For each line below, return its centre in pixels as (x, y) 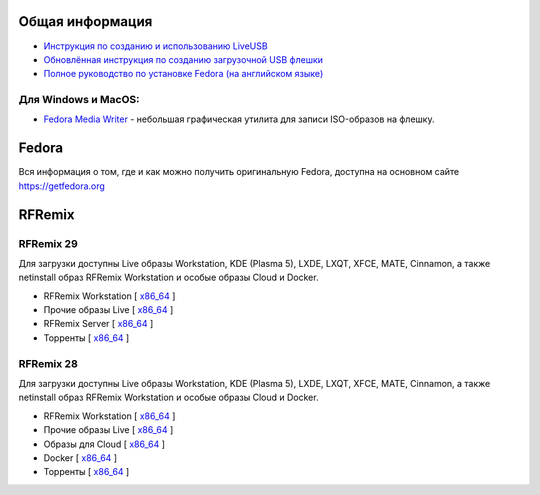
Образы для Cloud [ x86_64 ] (104, 444)
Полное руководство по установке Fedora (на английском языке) (183, 74)
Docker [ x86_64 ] (80, 457)
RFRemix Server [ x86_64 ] (98, 324)
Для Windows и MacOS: (79, 100)
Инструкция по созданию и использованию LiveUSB (156, 46)
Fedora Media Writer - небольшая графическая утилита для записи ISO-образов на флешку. (239, 119)
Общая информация (85, 21)
